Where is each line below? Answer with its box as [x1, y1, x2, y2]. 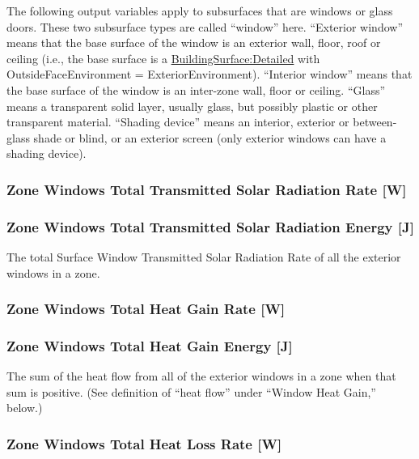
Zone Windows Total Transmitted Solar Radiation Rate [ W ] [6, 179, 407, 199]
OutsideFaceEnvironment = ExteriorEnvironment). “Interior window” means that [6, 66, 413, 83]
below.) [6, 399, 43, 416]
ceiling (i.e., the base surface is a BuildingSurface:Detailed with [6, 49, 320, 66]
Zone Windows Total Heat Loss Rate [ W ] [6, 433, 282, 453]
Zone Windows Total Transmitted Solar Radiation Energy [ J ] [6, 216, 414, 236]
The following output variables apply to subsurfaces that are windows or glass [6, 2, 393, 19]
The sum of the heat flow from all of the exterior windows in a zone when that [6, 368, 396, 385]
